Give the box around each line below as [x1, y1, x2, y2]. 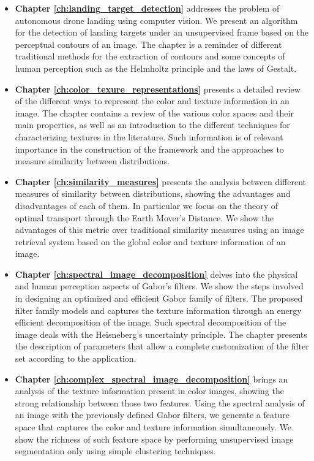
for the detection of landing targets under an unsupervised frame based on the [15, 26, 309, 39]
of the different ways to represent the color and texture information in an [15, 94, 290, 107]
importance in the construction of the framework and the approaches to [15, 142, 284, 155]
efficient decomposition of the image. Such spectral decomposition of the [15, 316, 286, 329]
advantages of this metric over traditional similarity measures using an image [15, 223, 304, 236]
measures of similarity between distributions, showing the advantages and [15, 187, 291, 200]
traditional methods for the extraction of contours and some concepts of [15, 50, 285, 63]
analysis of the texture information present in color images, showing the [15, 384, 285, 397]
